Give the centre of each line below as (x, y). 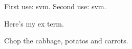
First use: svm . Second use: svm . (55, 6)
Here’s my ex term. (34, 23)
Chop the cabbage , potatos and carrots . (66, 41)
